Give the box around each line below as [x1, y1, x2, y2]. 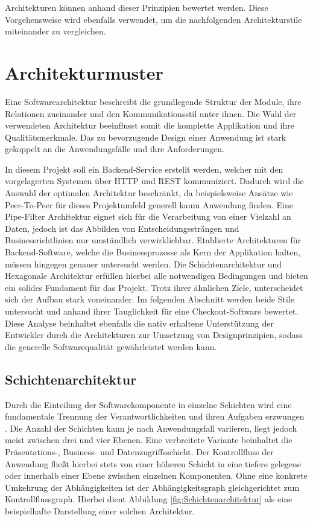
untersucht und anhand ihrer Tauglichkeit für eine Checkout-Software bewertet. [5, 305, 299, 317]
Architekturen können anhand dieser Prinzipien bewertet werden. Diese [5, 1, 268, 13]
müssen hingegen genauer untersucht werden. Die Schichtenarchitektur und [5, 257, 282, 270]
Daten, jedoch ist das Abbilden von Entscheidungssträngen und [5, 222, 239, 234]
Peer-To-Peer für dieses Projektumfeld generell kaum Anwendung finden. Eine [5, 198, 293, 211]
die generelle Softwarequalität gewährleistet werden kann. [5, 340, 217, 353]
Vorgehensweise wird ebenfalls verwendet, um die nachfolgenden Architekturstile [5, 13, 302, 25]
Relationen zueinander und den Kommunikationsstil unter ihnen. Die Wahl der [5, 107, 297, 120]
